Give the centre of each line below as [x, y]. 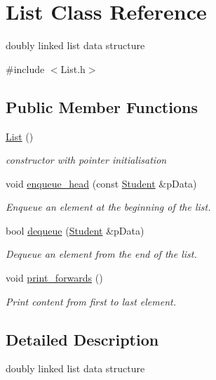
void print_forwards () [54, 278]
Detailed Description [82, 339]
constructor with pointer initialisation [86, 160]
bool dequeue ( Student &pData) [75, 230]
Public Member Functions [102, 106]
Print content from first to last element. [91, 301]
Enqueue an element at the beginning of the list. [108, 207]
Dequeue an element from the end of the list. [101, 254]
